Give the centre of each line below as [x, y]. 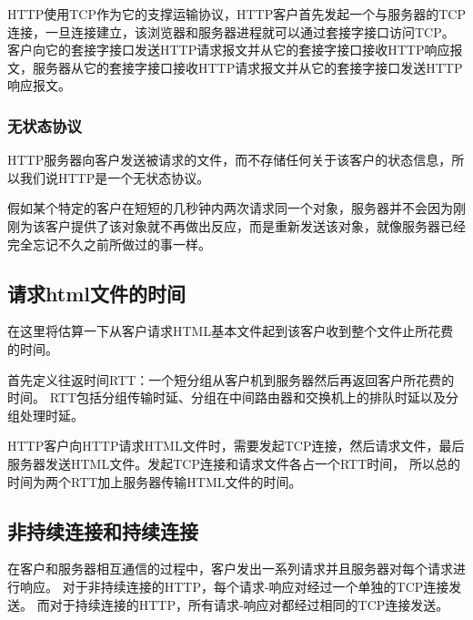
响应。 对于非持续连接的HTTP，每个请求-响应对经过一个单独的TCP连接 [234, 586]
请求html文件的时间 [96, 293]
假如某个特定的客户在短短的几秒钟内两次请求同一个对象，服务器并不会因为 [230, 208]
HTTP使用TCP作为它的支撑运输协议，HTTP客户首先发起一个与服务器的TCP [236, 14]
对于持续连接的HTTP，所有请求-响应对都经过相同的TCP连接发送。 [249, 604]
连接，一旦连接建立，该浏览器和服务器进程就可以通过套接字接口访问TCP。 [231, 31]
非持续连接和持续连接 [103, 530]
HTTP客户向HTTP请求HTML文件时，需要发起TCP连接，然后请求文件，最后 [236, 446]
